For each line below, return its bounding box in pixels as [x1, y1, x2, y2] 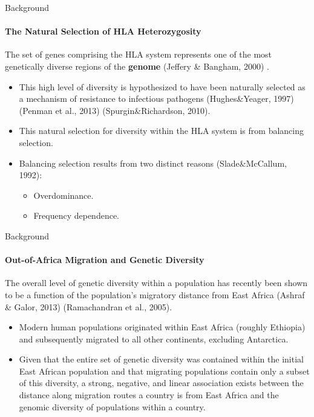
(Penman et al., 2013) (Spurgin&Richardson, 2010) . [19, 104, 211, 116]
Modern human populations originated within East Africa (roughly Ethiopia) [19, 321, 306, 333]
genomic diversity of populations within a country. [19, 400, 206, 413]
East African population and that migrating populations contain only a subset [19, 364, 310, 377]
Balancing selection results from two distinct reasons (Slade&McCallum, [19, 156, 287, 169]
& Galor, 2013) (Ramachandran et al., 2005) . [5, 300, 172, 313]
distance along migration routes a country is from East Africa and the [19, 389, 279, 401]
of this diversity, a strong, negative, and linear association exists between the [19, 376, 304, 389]
